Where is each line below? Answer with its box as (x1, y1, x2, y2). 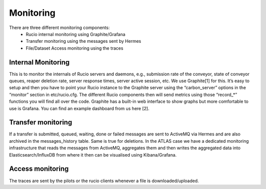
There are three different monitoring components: (9, 25, 110, 31)
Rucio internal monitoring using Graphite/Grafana (26, 31, 126, 37)
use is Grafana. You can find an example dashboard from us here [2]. (9, 105, 150, 111)
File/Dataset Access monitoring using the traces (26, 45, 124, 51)
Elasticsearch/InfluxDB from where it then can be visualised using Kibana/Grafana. (9, 152, 177, 157)
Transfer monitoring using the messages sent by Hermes (26, 38, 141, 44)
